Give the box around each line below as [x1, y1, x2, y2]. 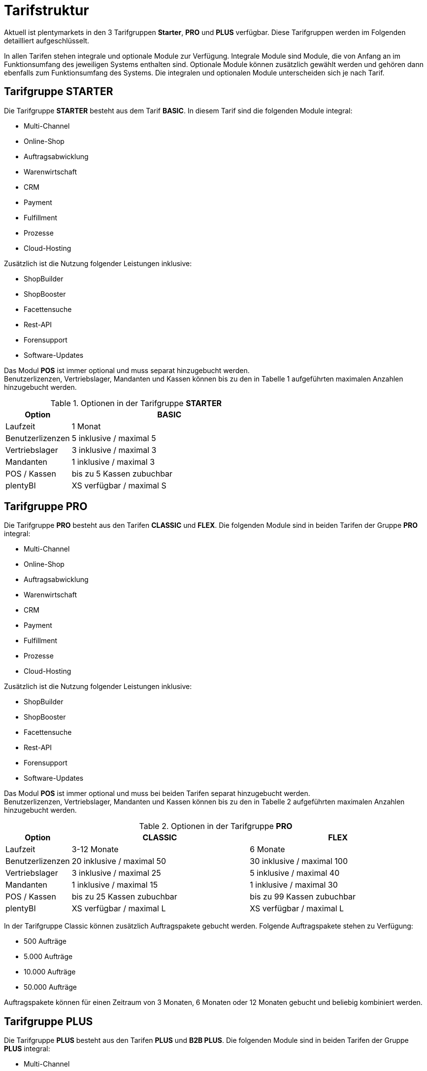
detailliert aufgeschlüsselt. [4, 36, 90, 45]
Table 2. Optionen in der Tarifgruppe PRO [139, 821, 293, 831]
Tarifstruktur [4, 2, 89, 19]
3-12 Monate [71, 844, 119, 855]
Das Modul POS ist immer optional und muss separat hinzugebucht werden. [4, 366, 250, 375]
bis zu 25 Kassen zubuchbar [71, 892, 177, 902]
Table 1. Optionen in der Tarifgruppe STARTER [50, 398, 222, 408]
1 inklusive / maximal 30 [250, 880, 338, 890]
